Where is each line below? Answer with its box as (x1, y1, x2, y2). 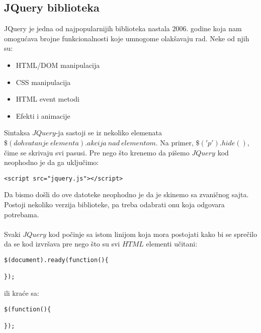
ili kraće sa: (4, 287, 39, 298)
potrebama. (4, 209, 39, 219)
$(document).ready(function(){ (4, 256, 109, 264)
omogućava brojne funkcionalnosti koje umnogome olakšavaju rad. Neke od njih (4, 33, 249, 43)
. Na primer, (155, 137, 194, 147)
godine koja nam (191, 23, 242, 34)
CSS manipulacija (16, 76, 71, 87)
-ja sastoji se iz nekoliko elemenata (55, 127, 162, 138)
